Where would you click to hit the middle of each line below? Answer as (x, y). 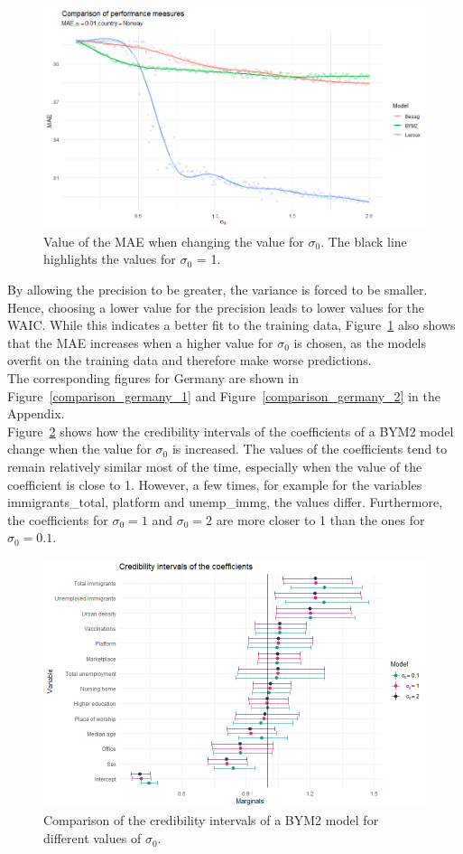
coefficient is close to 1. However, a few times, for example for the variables (215, 484)
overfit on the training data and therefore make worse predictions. (190, 360)
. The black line (364, 241)
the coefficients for (58, 519)
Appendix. (36, 413)
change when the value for (79, 449)
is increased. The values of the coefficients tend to (310, 449)
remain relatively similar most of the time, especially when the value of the (215, 466)
